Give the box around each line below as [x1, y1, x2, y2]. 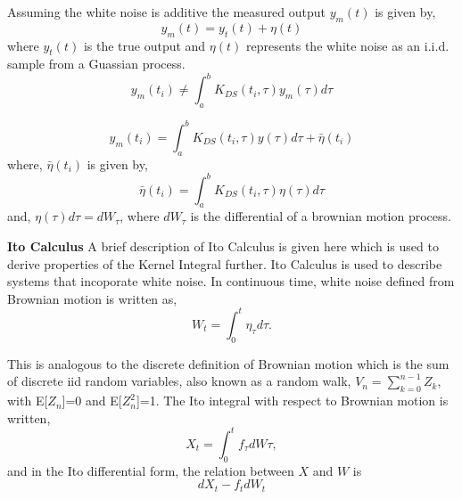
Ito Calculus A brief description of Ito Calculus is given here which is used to [7, 237, 439, 256]
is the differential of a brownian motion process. [190, 207, 451, 225]
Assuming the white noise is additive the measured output [7, 3, 326, 20]
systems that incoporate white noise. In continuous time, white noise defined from [7, 272, 455, 290]
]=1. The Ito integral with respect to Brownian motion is [136, 391, 449, 410]
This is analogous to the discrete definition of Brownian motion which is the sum [7, 354, 450, 372]
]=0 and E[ [62, 391, 122, 410]
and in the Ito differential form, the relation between [7, 461, 294, 479]
